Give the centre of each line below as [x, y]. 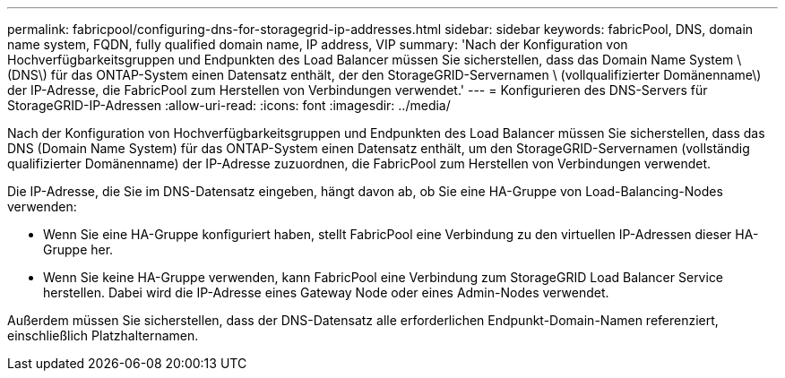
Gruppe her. [78, 249]
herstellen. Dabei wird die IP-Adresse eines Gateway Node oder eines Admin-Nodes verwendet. [326, 292]
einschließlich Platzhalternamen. [103, 335]
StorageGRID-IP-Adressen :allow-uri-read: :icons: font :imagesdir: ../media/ [229, 105]
